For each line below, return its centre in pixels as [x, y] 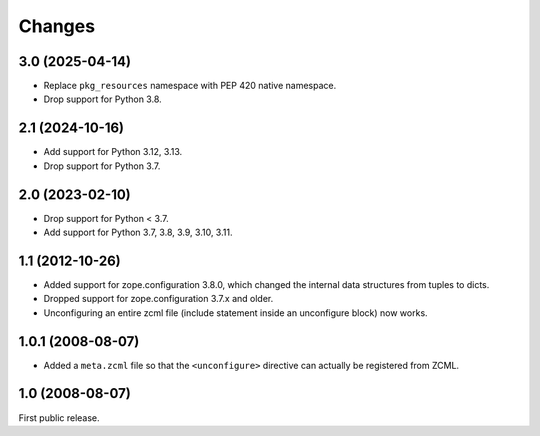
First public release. [59, 417]
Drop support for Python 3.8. [102, 99]
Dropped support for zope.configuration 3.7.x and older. [158, 299]
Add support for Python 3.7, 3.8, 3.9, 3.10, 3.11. [138, 232]
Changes [56, 26]
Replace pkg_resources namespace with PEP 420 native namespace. [190, 86]
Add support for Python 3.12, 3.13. [113, 152]
